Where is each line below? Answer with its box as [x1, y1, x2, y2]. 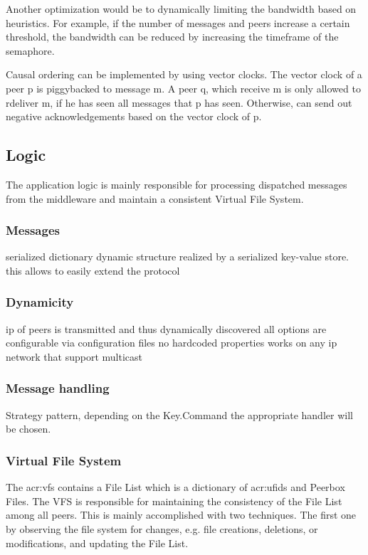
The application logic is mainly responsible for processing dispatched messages [6, 176, 347, 191]
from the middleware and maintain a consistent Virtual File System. [6, 191, 304, 206]
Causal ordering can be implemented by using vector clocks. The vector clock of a [6, 67, 362, 82]
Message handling [6, 379, 110, 397]
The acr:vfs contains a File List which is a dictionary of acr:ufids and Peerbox [6, 480, 345, 495]
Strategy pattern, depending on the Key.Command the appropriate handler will [6, 407, 353, 422]
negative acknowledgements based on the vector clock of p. [6, 109, 262, 124]
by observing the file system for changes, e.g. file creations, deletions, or [6, 521, 318, 536]
